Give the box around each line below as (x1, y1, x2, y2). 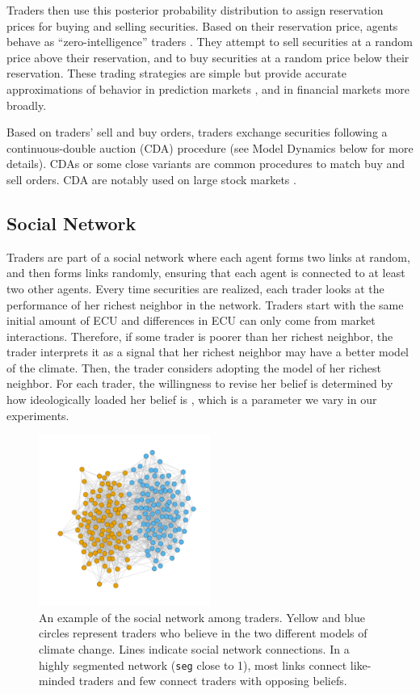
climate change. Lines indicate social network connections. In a (39, 641, 350, 658)
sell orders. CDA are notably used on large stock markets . (6, 170, 296, 187)
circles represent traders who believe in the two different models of (39, 625, 367, 641)
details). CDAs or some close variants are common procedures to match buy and (6, 155, 405, 172)
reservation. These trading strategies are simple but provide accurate (6, 65, 347, 82)
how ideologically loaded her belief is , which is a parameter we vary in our (6, 391, 377, 408)
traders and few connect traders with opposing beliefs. (78, 672, 347, 689)
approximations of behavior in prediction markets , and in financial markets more (6, 80, 410, 97)
